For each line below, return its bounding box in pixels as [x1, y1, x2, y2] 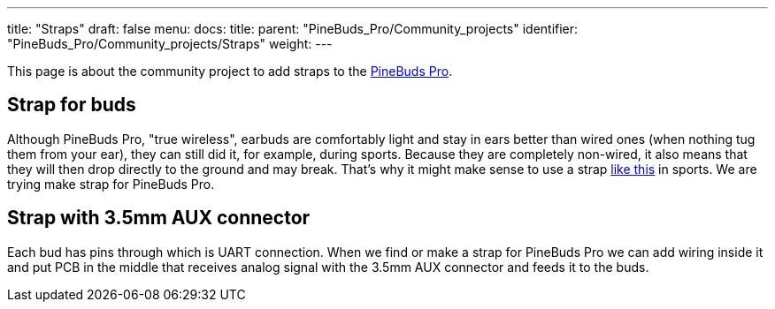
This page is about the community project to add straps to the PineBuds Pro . [7, 64, 453, 79]
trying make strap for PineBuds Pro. [7, 176, 215, 192]
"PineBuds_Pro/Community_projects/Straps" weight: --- [7, 36, 333, 51]
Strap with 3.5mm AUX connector [7, 207, 311, 230]
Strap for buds [7, 94, 136, 117]
